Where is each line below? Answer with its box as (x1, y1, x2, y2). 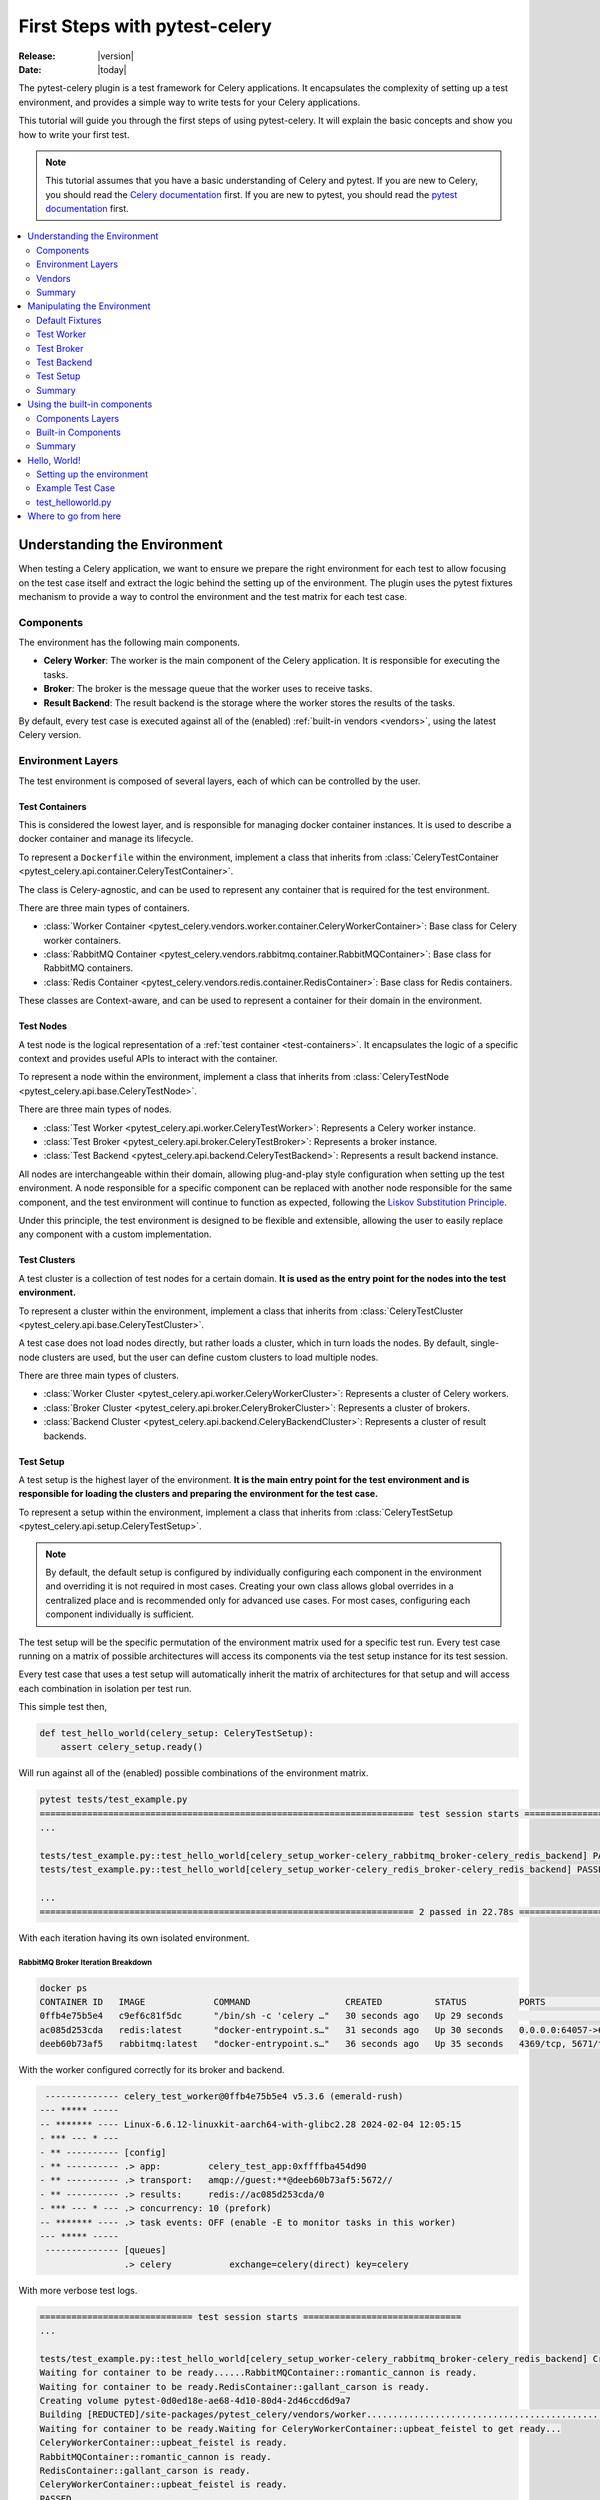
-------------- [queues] (45, 2245, 167, 2256)
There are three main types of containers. (18, 901, 190, 914)
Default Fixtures (36, 314, 102, 326)
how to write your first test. (18, 128, 130, 140)
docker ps (39, 1982, 88, 1994)
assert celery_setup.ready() (60, 1741, 204, 1753)
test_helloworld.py (36, 496, 112, 508)
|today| (97, 63, 127, 75)
